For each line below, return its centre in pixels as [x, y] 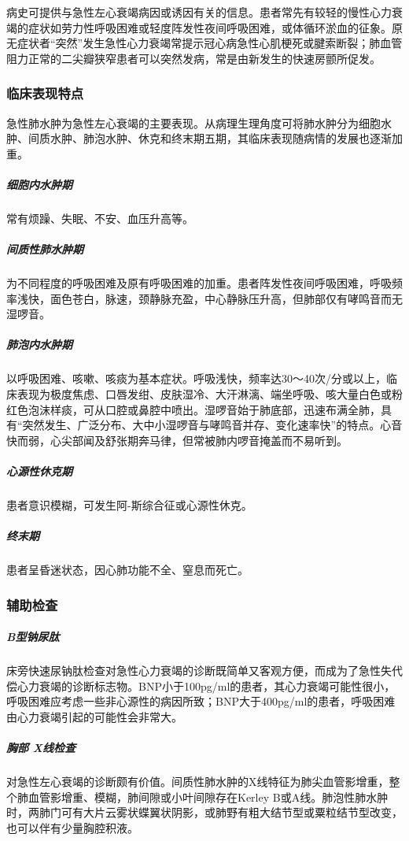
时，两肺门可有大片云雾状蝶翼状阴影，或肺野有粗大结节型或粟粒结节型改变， [204, 812]
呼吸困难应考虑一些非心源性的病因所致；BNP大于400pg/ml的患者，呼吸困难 [201, 701]
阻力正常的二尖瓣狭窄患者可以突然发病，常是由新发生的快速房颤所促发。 [193, 58]
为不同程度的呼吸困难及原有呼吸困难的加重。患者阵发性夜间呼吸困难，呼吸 [199, 283]
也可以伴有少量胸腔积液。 [72, 827]
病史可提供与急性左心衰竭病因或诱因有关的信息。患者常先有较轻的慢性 [188, 12]
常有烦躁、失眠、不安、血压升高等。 [100, 218]
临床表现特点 [45, 93]
